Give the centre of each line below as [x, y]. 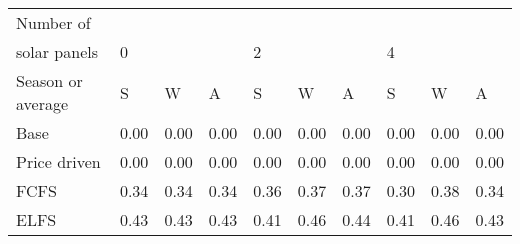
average [42, 103]
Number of [53, 22]
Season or [49, 80]
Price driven [58, 161]
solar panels [57, 51]
